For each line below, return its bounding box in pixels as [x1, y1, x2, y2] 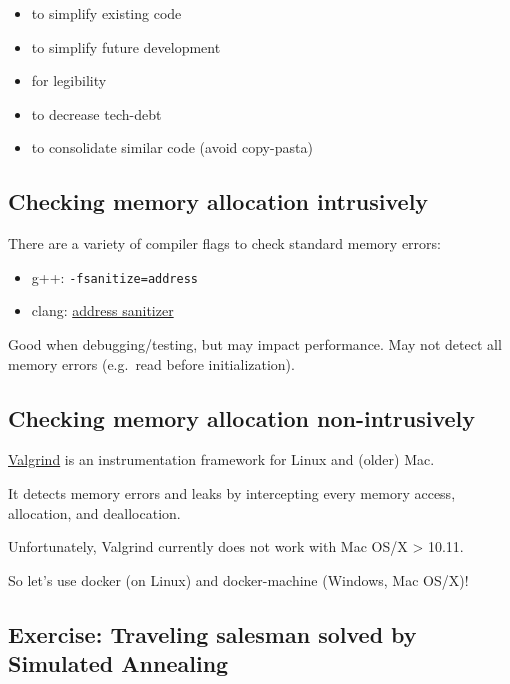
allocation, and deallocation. [8, 502, 181, 523]
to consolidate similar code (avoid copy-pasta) [31, 137, 313, 158]
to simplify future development [31, 36, 221, 57]
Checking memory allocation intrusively [8, 186, 429, 217]
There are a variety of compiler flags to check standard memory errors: [8, 233, 441, 254]
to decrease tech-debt [31, 103, 162, 124]
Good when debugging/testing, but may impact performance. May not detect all [8, 334, 502, 355]
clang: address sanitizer [31, 300, 174, 321]
